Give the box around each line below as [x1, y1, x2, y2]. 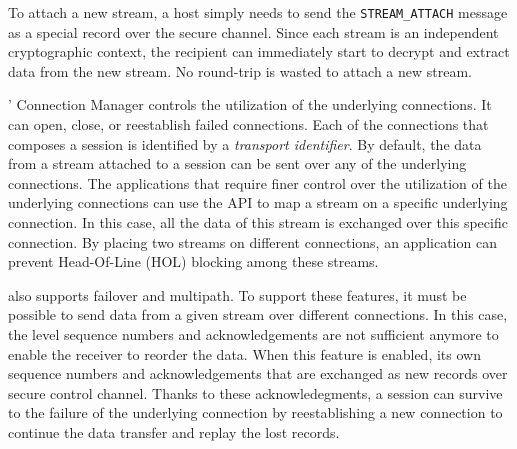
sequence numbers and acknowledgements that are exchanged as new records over [8, 363, 508, 384]
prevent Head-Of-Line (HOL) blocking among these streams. [8, 251, 379, 272]
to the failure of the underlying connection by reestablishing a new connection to [8, 402, 503, 423]
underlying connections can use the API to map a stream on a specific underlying [8, 192, 508, 213]
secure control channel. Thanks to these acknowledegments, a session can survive [8, 382, 503, 403]
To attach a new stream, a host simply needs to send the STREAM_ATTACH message [8, 2, 508, 22]
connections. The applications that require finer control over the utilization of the [8, 172, 507, 193]
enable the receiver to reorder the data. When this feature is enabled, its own [8, 343, 481, 364]
